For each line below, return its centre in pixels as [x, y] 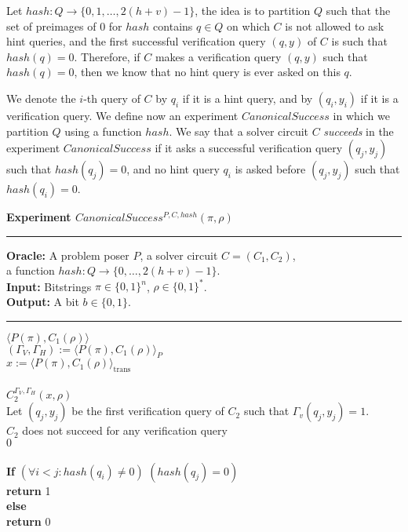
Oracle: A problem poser [68, 255]
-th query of [112, 98]
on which [248, 26]
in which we [361, 115]
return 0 [29, 521]
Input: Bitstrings [49, 286]
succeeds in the [359, 131]
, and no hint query [173, 169]
